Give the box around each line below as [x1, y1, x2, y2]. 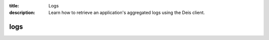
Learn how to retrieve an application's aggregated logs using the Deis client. [48, 10, 205, 16]
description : [9, 10, 35, 16]
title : [9, 3, 19, 8]
